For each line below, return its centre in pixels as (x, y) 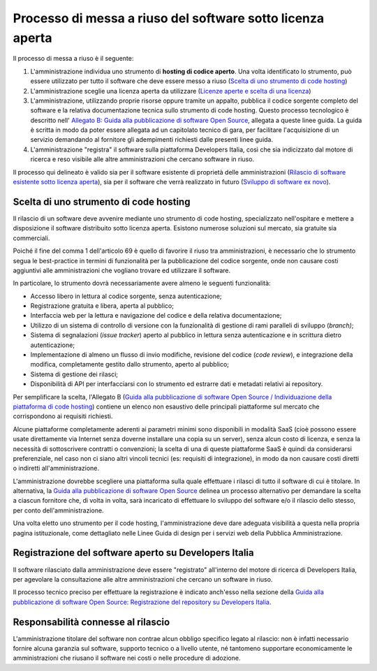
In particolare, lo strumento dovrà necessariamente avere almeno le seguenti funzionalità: (142, 283)
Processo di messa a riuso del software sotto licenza (169, 18)
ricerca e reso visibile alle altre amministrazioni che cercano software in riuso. (142, 159)
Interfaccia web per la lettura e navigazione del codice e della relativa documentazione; (156, 316)
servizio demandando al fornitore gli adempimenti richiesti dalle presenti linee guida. (152, 140)
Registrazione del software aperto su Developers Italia (133, 553)
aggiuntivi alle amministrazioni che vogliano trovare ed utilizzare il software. (121, 270)
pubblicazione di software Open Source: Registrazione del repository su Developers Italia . (142, 602)
